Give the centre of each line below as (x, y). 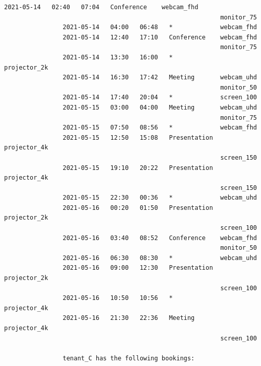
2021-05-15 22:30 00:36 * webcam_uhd (160, 198)
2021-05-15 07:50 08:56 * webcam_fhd (160, 128)
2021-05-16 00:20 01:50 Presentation (138, 208)
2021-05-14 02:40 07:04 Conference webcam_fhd (101, 7)
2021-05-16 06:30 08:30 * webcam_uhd (160, 258)
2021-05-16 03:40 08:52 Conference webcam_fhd (160, 238)
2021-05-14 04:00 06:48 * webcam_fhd (160, 27)
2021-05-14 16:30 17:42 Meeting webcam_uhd (160, 78)
